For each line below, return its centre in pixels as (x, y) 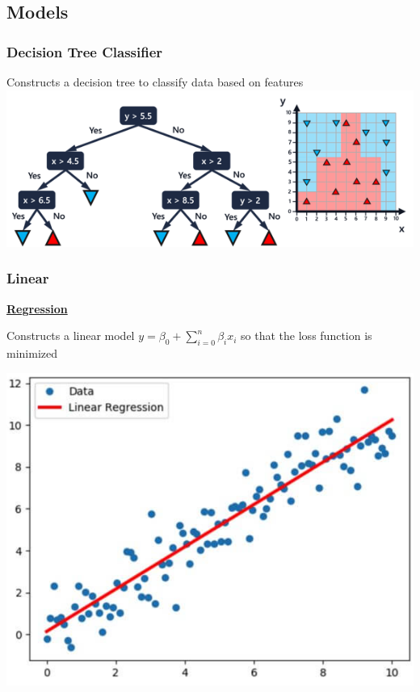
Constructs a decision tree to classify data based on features (155, 82)
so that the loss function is (307, 336)
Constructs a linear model (71, 336)
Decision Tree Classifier (85, 51)
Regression (37, 308)
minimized (32, 353)
